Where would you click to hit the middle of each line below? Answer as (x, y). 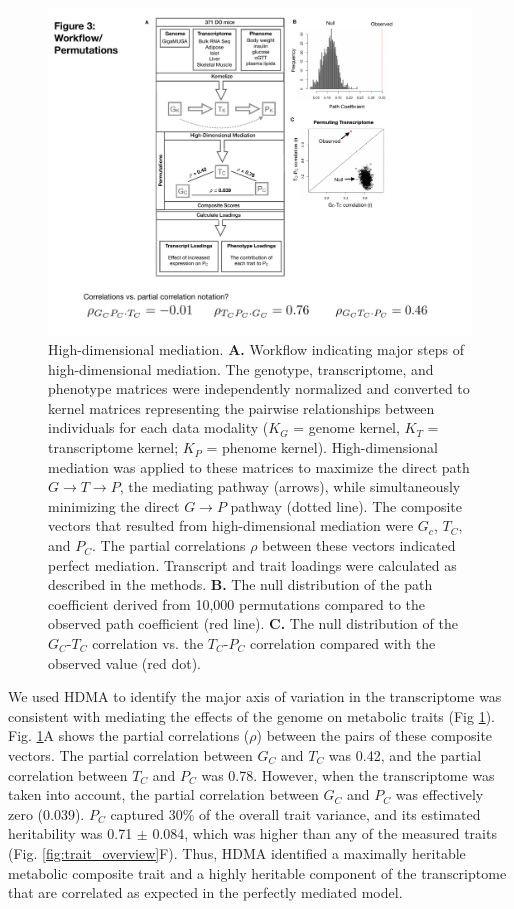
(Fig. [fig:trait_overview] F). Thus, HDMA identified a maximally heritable (237, 852)
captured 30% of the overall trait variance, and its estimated (295, 813)
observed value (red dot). (124, 662)
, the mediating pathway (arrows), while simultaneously (290, 486)
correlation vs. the (148, 643)
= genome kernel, (346, 427)
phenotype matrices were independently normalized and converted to (259, 388)
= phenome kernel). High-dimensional (322, 447)
